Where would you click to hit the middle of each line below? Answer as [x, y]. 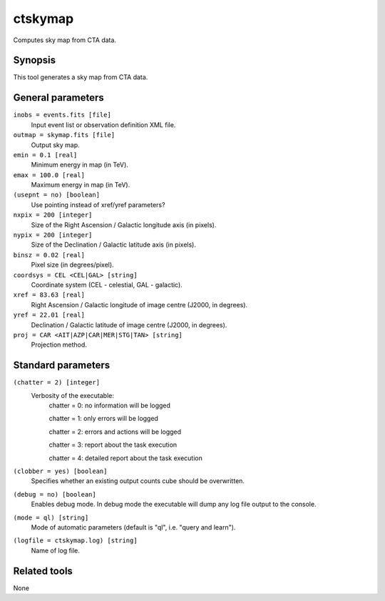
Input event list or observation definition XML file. [103, 124]
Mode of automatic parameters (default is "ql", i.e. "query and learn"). [133, 527]
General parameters [59, 98]
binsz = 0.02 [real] [49, 255]
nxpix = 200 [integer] [53, 215]
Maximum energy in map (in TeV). [81, 185]
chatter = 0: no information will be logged [110, 406]
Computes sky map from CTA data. [65, 40]
